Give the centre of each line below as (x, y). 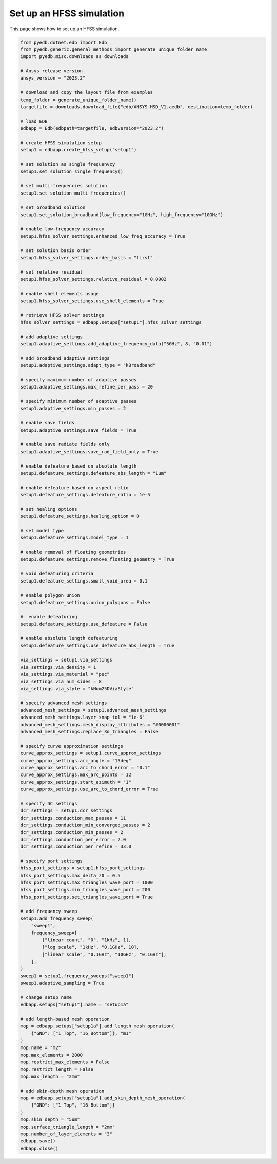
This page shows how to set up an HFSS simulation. (64, 29)
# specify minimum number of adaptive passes (78, 401)
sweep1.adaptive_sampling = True (62, 983)
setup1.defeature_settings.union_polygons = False (85, 602)
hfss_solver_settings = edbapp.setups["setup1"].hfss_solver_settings (111, 322)
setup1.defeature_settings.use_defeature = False (84, 624)
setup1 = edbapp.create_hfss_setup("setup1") (78, 150)
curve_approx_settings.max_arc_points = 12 (76, 775)
